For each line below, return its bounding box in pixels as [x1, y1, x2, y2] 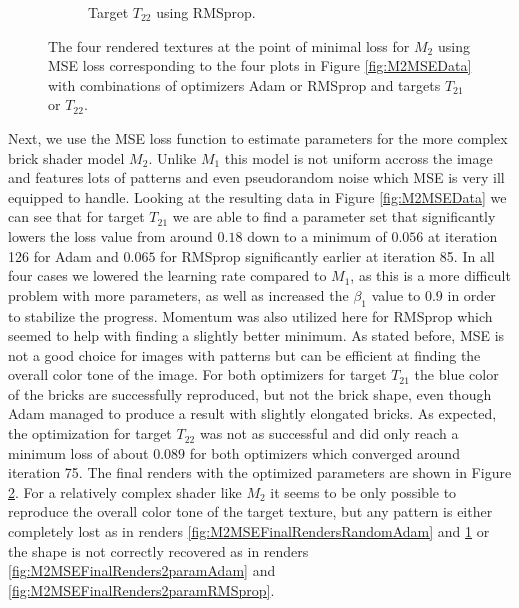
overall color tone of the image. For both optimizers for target [8, 364, 387, 385]
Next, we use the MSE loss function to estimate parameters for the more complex [8, 127, 508, 148]
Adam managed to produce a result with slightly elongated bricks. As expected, [8, 403, 497, 424]
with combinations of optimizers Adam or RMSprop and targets [48, 74, 441, 95]
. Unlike [148, 147, 197, 168]
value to [371, 284, 421, 305]
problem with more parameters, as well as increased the [8, 284, 349, 305]
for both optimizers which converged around [189, 442, 460, 463]
